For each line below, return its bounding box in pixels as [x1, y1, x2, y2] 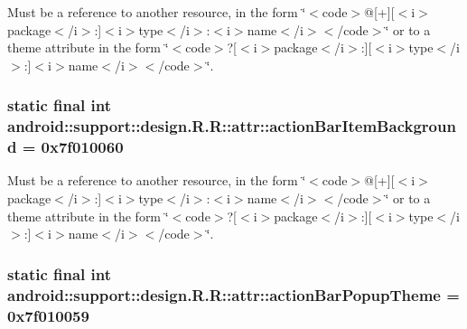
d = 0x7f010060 [7, 136, 124, 158]
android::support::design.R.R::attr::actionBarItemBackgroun [7, 115, 456, 137]
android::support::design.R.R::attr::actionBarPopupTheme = [7, 283, 460, 305]
